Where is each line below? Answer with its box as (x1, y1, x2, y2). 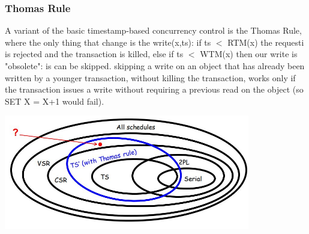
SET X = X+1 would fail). (5, 94, 104, 107)
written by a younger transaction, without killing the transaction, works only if (5, 71, 296, 84)
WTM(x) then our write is (200, 48, 298, 60)
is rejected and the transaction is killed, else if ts (5, 48, 184, 60)
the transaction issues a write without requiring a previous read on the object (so (5, 83, 304, 96)
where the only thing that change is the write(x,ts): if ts (5, 35, 211, 48)
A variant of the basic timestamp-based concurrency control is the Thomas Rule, (5, 24, 302, 37)
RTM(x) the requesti (227, 35, 304, 48)
